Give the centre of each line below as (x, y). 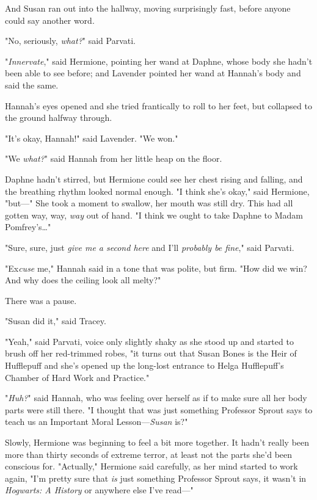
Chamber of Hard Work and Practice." (77, 377)
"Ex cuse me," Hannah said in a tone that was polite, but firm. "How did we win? (156, 268)
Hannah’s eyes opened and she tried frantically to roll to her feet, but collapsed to (158, 105)
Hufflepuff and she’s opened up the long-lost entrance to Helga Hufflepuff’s (144, 365)
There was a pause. (41, 300)
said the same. (32, 85)
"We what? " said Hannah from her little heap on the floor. (114, 158)
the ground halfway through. (59, 118)
